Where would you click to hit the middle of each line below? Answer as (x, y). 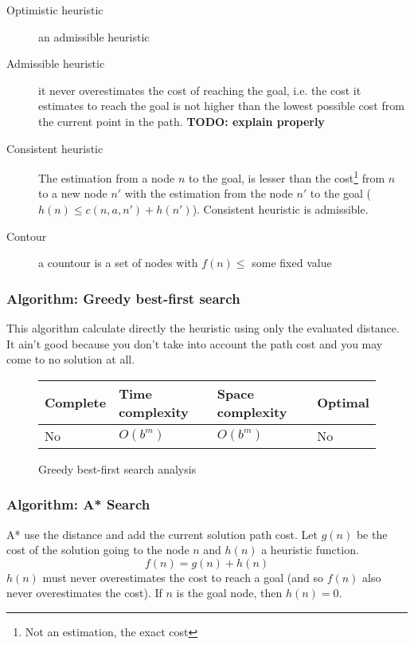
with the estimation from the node (209, 193)
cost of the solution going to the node (98, 550)
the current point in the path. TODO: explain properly (182, 121)
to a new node (73, 193)
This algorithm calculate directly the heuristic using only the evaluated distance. (203, 328)
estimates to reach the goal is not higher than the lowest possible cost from (221, 106)
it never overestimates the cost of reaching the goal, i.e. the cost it (200, 90)
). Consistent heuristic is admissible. (280, 209)
